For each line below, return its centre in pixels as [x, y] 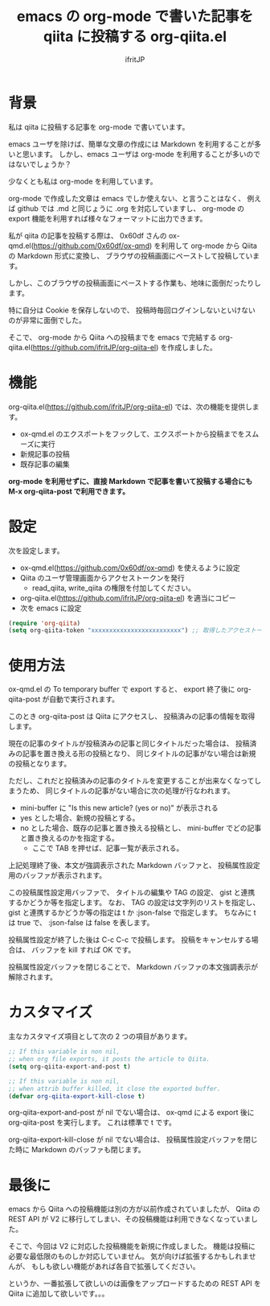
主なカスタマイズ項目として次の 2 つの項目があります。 [100, 1036]
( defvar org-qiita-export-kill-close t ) [77, 1096]
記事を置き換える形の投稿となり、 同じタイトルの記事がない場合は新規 [139, 754]
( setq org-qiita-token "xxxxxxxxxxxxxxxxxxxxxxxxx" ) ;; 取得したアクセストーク [138, 630]
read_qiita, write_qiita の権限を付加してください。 [113, 588]
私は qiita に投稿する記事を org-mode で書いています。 [99, 126]
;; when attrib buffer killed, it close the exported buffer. [115, 1089]
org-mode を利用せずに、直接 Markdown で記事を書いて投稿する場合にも [131, 481]
